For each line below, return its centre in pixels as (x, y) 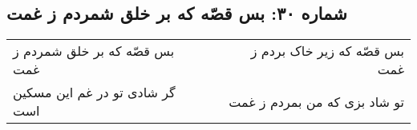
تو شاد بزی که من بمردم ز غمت (316, 101)
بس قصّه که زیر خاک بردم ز (327, 51)
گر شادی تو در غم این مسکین (94, 93)
